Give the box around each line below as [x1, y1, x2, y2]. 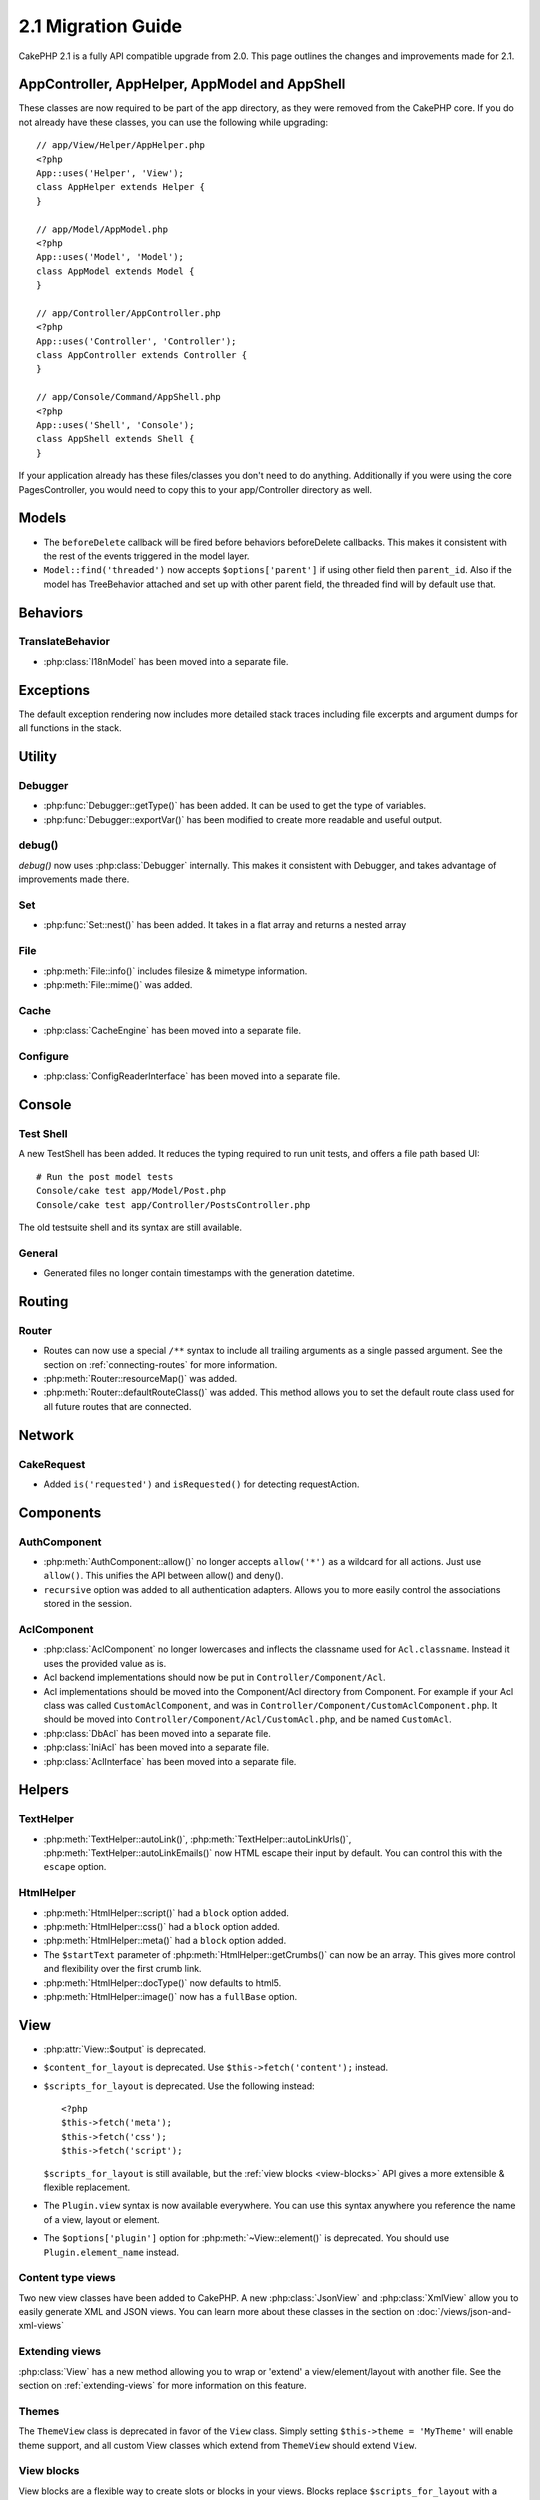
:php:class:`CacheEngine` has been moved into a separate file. [43, 1025, 302, 1037]
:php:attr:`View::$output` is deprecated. [43, 2043, 207, 2055]
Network [18, 1426, 75, 1444]
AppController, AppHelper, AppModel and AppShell [18, 76, 346, 93]
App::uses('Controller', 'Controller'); [36, 335, 237, 347]
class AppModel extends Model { [36, 265, 195, 277]
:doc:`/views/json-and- [416, 2306, 512, 2318]
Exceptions [18, 681, 90, 699]
